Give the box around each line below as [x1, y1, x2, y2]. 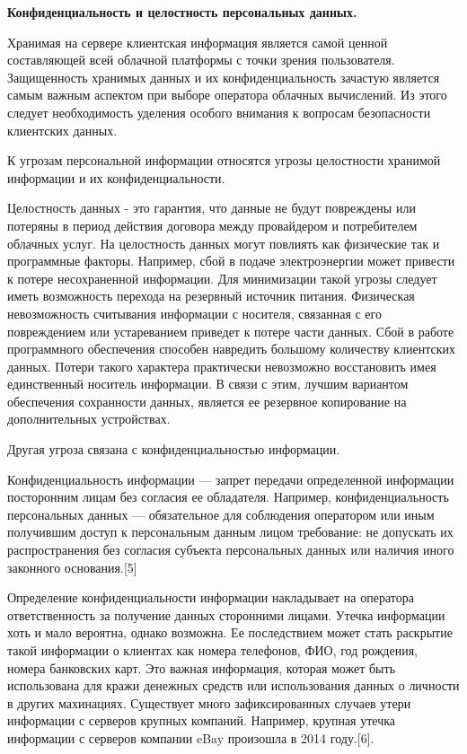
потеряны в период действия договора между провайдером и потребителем [7, 215, 418, 234]
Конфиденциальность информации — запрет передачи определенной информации [7, 469, 454, 488]
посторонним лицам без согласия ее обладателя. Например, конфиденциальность [7, 487, 449, 506]
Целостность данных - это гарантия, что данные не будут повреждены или [7, 198, 416, 217]
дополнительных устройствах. [7, 409, 171, 428]
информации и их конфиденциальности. [7, 168, 225, 187]
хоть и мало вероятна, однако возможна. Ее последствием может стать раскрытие [7, 623, 453, 642]
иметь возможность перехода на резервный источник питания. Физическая [7, 286, 415, 305]
